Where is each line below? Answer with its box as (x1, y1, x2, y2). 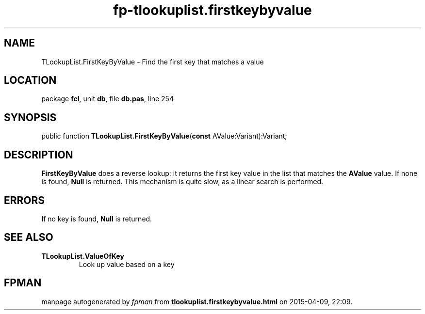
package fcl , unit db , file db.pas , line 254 (41, 94, 174, 103)
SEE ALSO (4, 231, 53, 244)
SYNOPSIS (4, 111, 57, 124)
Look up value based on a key (79, 260, 175, 268)
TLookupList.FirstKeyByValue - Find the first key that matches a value (41, 57, 264, 66)
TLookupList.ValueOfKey (41, 251, 124, 260)
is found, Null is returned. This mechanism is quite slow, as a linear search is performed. (41, 177, 324, 186)
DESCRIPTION (4, 148, 73, 161)
